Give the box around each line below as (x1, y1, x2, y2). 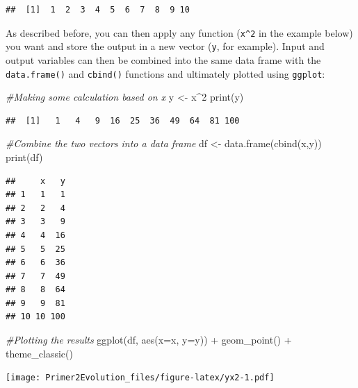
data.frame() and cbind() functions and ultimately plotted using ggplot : (6, 66, 325, 81)
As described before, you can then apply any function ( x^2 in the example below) (6, 25, 353, 40)
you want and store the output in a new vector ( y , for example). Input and (6, 39, 325, 53)
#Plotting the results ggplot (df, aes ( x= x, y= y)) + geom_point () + (6, 332, 292, 347)
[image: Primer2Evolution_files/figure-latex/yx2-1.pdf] (6, 373, 275, 383)
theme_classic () (6, 346, 73, 360)
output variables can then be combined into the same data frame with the (6, 52, 321, 67)
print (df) (6, 149, 43, 164)
